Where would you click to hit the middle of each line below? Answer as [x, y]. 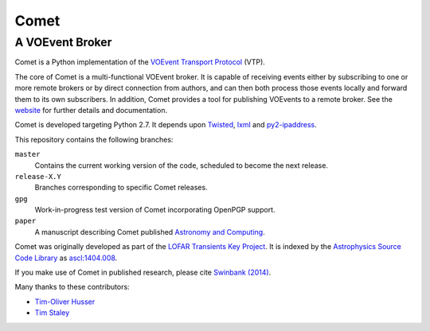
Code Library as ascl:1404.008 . [66, 258]
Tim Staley [52, 313]
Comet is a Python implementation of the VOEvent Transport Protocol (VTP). [140, 62]
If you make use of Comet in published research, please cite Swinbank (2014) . [143, 273]
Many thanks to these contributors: [72, 287]
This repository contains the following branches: [94, 139]
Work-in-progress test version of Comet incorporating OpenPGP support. [155, 210]
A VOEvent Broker [63, 42]
